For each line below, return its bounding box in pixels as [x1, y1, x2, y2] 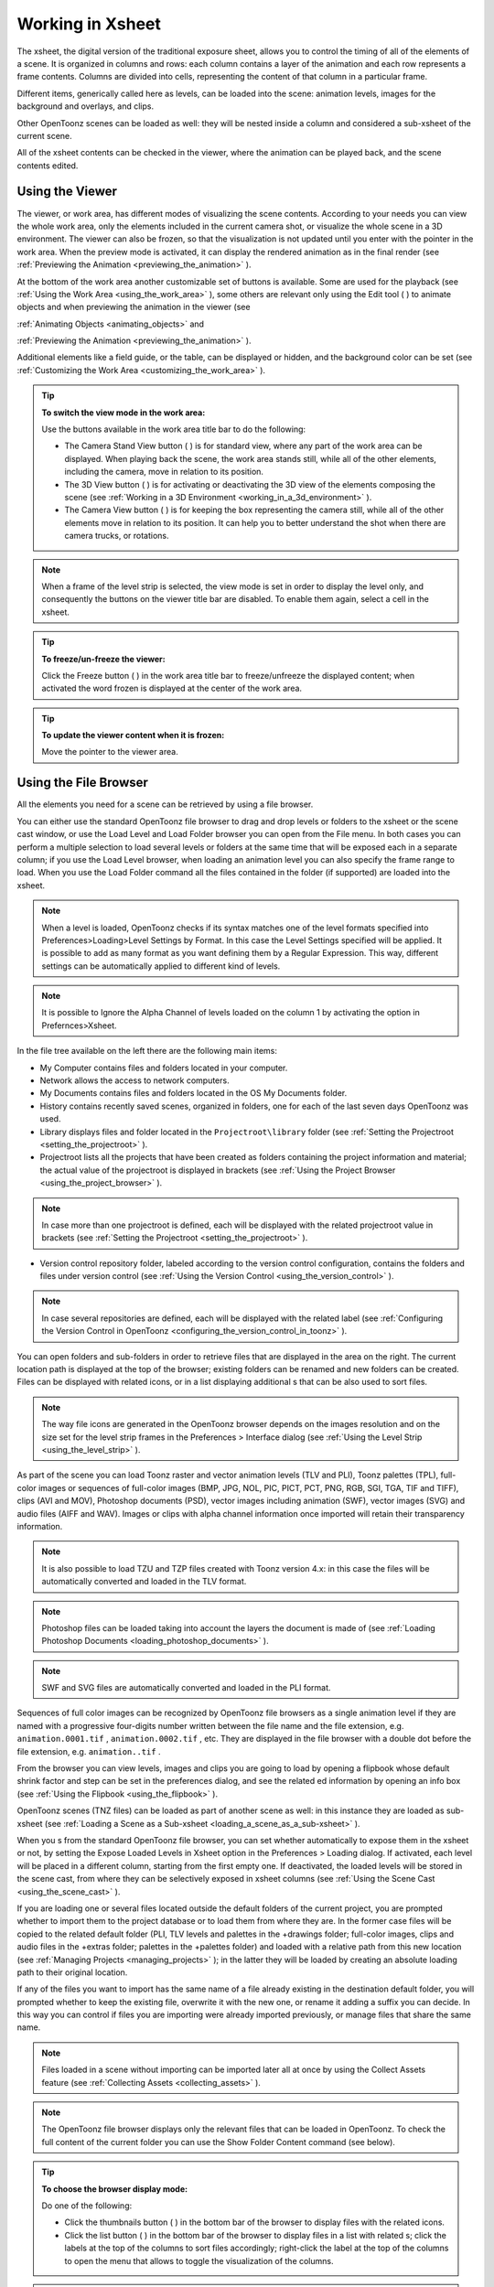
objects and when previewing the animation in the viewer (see [16, 302, 251, 313]
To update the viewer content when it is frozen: [41, 730, 225, 741]
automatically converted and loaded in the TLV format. [41, 1576, 247, 1587]
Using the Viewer [16, 184, 118, 199]
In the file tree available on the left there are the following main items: [16, 1046, 278, 1057]
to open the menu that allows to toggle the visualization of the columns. [64, 2255, 334, 2266]
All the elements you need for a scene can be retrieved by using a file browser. [16, 799, 314, 810]
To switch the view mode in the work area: [41, 407, 206, 418]
